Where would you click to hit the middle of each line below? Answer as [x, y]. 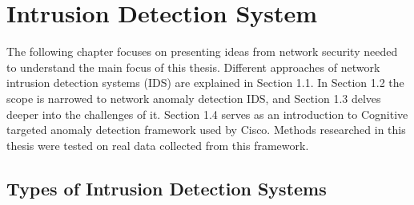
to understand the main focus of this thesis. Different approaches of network [193, 67]
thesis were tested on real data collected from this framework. [158, 145]
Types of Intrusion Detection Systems [167, 188]
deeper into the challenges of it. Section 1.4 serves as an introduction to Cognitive [207, 114]
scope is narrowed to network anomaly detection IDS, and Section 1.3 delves [194, 98]
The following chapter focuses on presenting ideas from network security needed [202, 51]
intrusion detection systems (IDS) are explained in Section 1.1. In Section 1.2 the [205, 83]
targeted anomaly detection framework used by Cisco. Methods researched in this [206, 130]
